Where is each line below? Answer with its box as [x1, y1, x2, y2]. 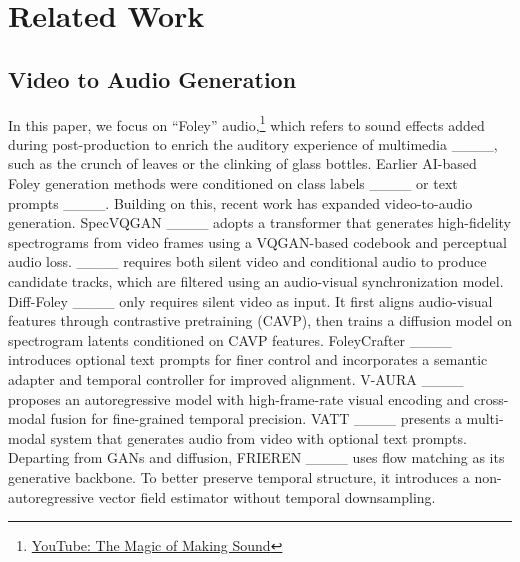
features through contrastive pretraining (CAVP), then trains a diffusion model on [8, 310, 513, 331]
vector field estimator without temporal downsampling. [98, 486, 436, 507]
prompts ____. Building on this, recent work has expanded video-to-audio [8, 192, 473, 213]
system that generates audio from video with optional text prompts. [50, 427, 467, 448]
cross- [474, 388, 509, 409]
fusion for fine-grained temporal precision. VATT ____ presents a [50, 408, 462, 429]
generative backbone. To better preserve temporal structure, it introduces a [8, 466, 470, 487]
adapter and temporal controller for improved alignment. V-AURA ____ [8, 368, 464, 389]
